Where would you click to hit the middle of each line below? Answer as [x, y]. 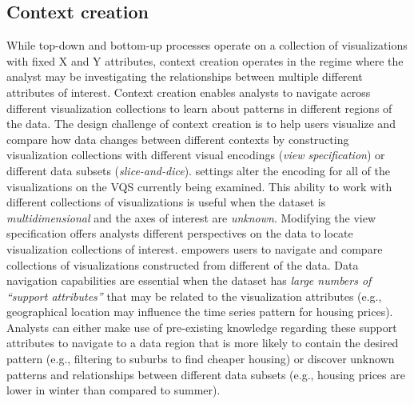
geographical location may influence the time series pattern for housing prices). [200, 312]
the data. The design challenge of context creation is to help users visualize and [201, 124]
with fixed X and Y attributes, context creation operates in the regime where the [205, 60]
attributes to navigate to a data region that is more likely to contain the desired [203, 343]
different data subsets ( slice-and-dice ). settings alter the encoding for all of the [198, 170]
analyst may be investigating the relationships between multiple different [185, 76]
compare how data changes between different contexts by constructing [178, 139]
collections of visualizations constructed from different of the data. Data [183, 264]
